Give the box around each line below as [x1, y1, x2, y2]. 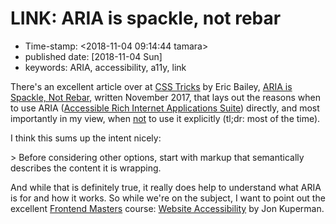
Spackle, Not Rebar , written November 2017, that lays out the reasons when [10, 91, 321, 103]
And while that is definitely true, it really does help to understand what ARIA [10, 181, 322, 193]
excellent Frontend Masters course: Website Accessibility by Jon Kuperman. [10, 202, 325, 214]
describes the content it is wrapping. [10, 162, 162, 174]
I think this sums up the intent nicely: [10, 132, 162, 144]
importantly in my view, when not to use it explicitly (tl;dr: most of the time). [10, 112, 321, 124]
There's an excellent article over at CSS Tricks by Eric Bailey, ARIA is [10, 80, 293, 92]
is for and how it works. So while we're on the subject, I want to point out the [10, 192, 326, 204]
